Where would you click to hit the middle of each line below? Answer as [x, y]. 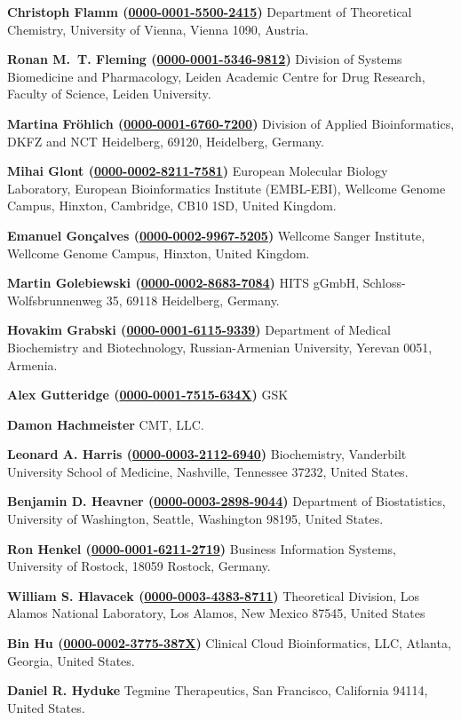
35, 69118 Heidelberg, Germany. [193, 300]
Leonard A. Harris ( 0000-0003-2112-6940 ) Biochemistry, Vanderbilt [207, 454]
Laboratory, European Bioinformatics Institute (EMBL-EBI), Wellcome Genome [227, 188]
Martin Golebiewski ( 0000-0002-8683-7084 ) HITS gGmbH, [183, 283]
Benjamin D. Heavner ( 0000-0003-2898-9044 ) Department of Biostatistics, [227, 501]
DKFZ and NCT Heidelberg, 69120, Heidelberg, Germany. [166, 141]
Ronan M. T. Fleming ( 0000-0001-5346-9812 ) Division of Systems [205, 59]
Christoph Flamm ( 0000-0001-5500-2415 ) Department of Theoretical [210, 12]
